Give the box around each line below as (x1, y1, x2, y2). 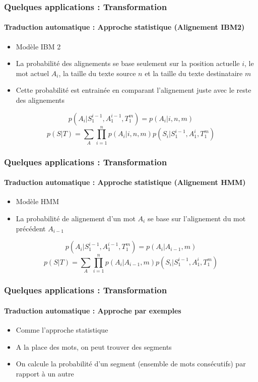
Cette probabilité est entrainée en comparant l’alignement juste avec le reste (16, 85, 251, 95)
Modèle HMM (16, 196, 59, 207)
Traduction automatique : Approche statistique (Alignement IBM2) (4, 22, 245, 32)
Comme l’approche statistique (16, 324, 108, 335)
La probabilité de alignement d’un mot (16, 213, 136, 223)
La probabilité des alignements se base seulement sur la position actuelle (16, 58, 240, 69)
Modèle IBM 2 (16, 41, 61, 51)
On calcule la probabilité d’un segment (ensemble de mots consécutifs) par (16, 358, 246, 369)
